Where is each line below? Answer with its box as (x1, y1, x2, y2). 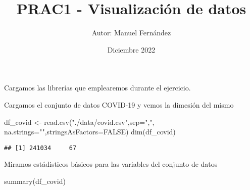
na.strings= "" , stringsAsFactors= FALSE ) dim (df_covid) (4, 126, 176, 137)
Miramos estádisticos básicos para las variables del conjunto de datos (4, 159, 218, 169)
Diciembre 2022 (107, 44, 156, 55)
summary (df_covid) (4, 175, 66, 186)
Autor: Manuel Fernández (91, 27, 171, 38)
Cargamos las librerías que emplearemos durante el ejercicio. (4, 82, 191, 93)
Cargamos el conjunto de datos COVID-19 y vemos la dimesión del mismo (4, 99, 234, 110)
